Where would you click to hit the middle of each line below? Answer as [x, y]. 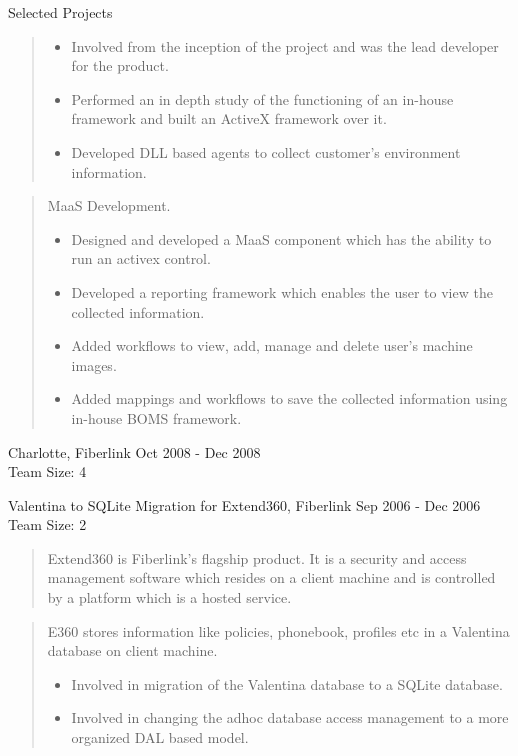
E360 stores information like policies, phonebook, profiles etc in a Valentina [278, 630]
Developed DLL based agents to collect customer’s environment [266, 151]
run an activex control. [141, 258]
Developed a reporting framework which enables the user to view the [282, 291]
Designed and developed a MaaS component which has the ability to [281, 238]
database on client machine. [132, 650]
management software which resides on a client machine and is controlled [271, 577]
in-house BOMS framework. [156, 417]
